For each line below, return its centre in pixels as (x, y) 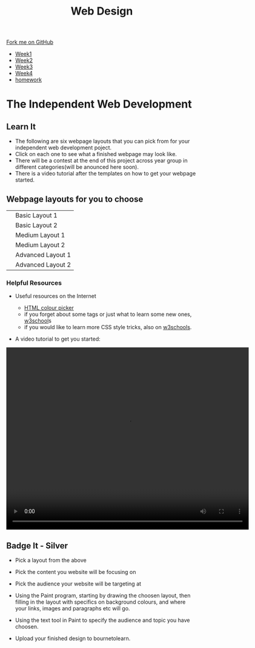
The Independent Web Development (99, 104)
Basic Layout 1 (36, 215)
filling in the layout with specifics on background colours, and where (100, 602)
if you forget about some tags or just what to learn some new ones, (108, 315)
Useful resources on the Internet (56, 296)
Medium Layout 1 (40, 235)
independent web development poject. (63, 148)
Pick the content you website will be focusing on (75, 572)
